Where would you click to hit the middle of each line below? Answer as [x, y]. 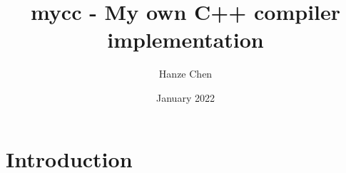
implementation [185, 40]
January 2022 [185, 97]
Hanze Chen [185, 74]
